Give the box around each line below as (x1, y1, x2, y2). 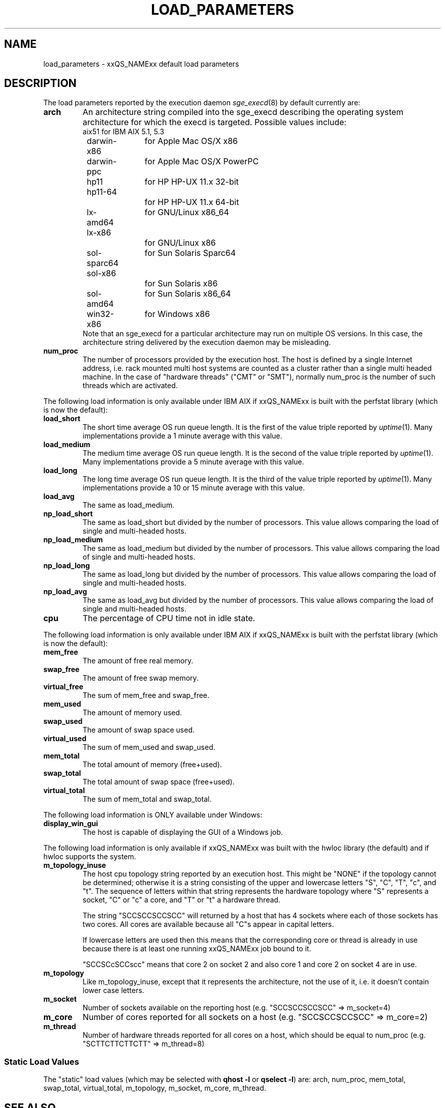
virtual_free (43, 682, 83, 691)
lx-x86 (86, 227, 111, 238)
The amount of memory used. (82, 708, 182, 717)
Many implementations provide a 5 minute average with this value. (82, 457, 304, 466)
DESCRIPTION (4, 77, 77, 90)
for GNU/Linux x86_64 (144, 207, 229, 218)
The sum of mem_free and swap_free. (82, 691, 210, 700)
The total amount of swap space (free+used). (82, 777, 235, 786)
